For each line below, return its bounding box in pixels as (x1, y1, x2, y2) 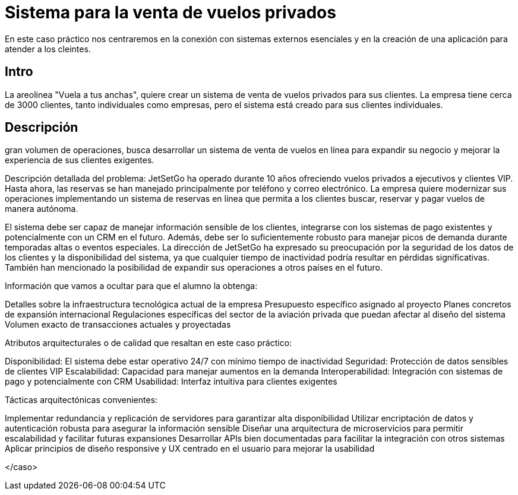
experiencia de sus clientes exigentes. (5, 155, 154, 166)
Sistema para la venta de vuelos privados (5, 2, 336, 23)
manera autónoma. (5, 204, 78, 214)
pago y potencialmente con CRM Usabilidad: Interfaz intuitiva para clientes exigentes (5, 376, 337, 387)
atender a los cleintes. (5, 43, 91, 54)
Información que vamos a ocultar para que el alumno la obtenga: (5, 281, 258, 291)
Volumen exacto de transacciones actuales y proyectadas (5, 319, 231, 330)
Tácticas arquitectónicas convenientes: (5, 395, 158, 405)
